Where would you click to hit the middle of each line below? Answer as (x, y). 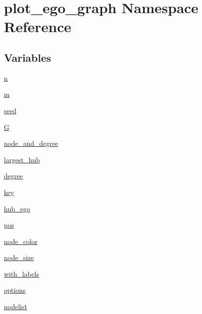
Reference (38, 26)
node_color (21, 241)
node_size (19, 257)
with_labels (22, 273)
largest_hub (22, 159)
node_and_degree (31, 143)
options (15, 290)
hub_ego (17, 208)
